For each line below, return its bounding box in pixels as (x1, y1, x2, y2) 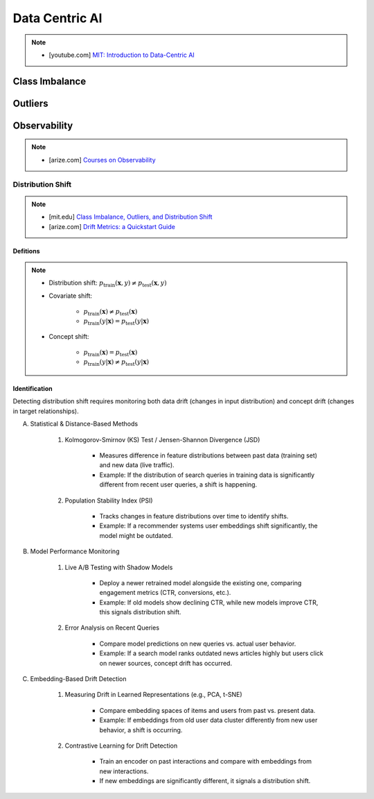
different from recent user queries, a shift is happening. (99, 480, 258, 489)
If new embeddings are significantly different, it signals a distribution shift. (99, 777, 311, 785)
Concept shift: (48, 332, 89, 340)
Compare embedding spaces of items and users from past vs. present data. (99, 706, 316, 714)
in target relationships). (12, 407, 79, 415)
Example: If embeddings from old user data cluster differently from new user (99, 716, 318, 725)
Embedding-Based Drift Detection (30, 675, 127, 683)
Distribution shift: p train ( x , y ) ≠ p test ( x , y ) (48, 278, 168, 289)
